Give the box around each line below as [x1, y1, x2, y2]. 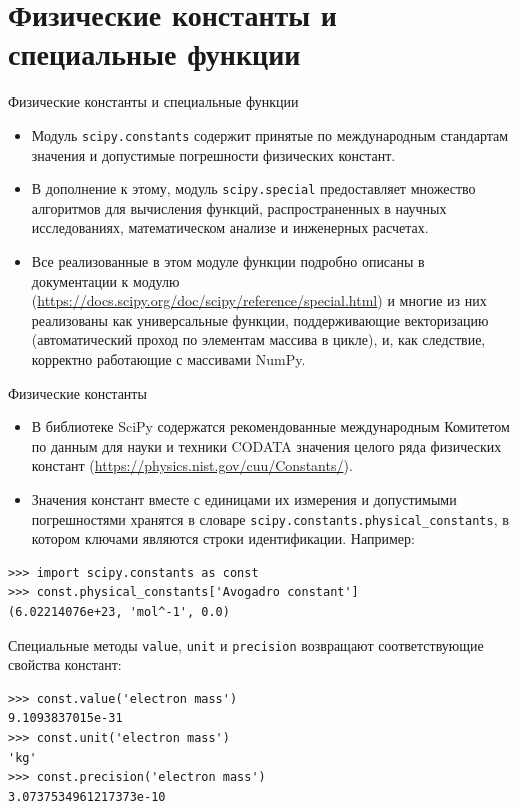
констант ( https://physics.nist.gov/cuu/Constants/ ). [31, 455, 353, 476]
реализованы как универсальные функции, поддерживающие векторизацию [31, 309, 489, 330]
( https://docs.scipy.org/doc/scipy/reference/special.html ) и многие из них [31, 290, 487, 311]
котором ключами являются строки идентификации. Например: [31, 528, 415, 549]
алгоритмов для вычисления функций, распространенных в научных [31, 197, 447, 218]
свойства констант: [8, 654, 122, 675]
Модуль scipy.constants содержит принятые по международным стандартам [31, 124, 509, 145]
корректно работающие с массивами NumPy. [31, 348, 306, 369]
